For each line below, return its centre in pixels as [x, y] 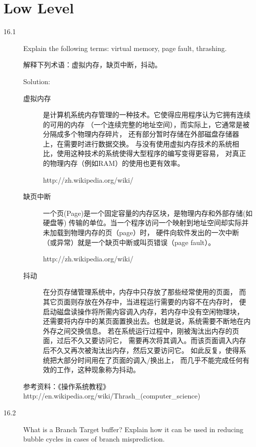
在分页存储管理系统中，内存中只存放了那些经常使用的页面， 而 [145, 292]
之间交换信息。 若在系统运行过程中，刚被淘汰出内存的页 [148, 330]
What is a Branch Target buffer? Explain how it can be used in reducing [133, 429]
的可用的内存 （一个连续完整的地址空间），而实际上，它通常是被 [146, 124]
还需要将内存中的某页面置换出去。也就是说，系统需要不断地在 [143, 321]
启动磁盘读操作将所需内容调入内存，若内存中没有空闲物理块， [143, 311]
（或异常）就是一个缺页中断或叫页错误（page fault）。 [129, 242]
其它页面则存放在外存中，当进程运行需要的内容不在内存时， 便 [145, 301]
